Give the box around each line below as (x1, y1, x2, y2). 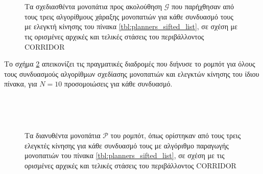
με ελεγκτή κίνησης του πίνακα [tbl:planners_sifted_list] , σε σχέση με (25, 21, 237, 32)
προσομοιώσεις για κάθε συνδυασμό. (64, 78, 173, 89)
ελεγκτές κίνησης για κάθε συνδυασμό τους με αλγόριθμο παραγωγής (25, 140, 229, 150)
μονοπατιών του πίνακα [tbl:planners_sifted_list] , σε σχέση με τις (25, 150, 225, 161)
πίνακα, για (4, 78, 37, 89)
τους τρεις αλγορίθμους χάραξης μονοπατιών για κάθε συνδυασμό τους (25, 11, 233, 21)
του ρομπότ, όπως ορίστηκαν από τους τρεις (110, 130, 241, 141)
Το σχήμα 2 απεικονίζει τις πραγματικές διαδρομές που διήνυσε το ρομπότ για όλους (4, 58, 255, 69)
